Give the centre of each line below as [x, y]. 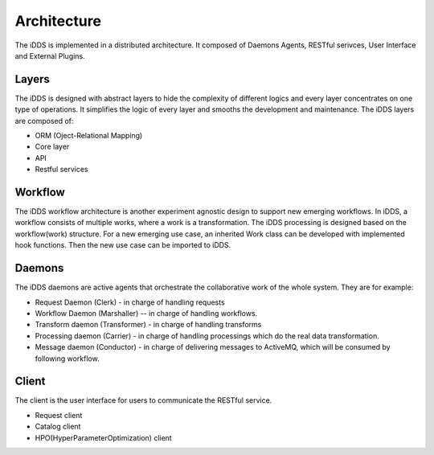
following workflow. [67, 359]
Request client [59, 415]
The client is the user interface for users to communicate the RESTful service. [143, 400]
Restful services [61, 170]
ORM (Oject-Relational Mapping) [89, 136]
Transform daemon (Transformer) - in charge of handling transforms [148, 325]
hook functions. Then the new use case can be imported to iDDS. [123, 245]
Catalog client [58, 427]
